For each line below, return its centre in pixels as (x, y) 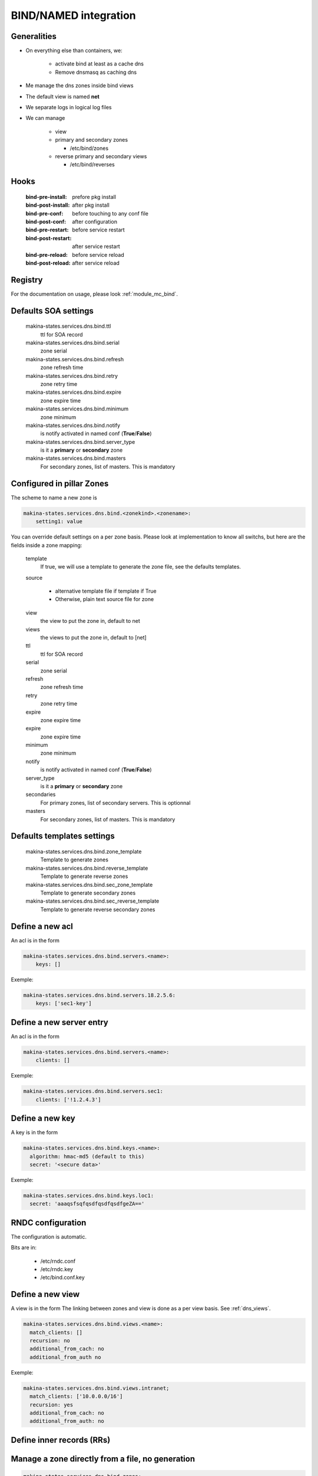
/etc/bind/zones (89, 148)
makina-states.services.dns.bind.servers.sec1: (93, 1091)
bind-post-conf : (46, 221)
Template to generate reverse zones (84, 876)
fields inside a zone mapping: (47, 545)
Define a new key (43, 1119)
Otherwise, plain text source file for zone (105, 599)
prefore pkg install (94, 197)
